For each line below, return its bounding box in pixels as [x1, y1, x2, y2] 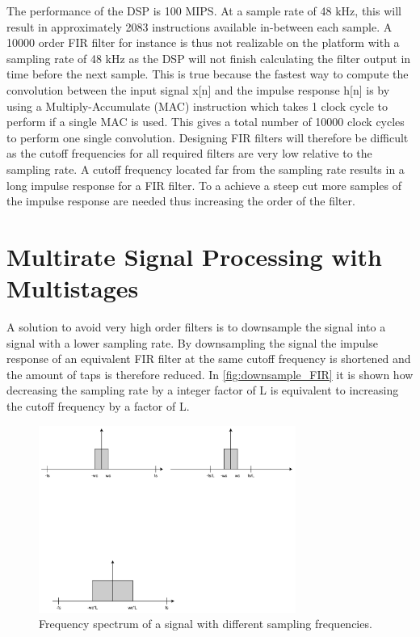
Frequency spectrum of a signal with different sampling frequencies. [39, 615, 372, 632]
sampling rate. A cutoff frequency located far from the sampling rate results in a [6, 160, 405, 177]
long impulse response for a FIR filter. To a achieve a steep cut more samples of [6, 176, 401, 193]
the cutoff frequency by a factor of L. [6, 398, 190, 414]
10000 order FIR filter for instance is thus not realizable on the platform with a [6, 34, 400, 51]
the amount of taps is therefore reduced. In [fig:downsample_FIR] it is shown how [6, 365, 414, 382]
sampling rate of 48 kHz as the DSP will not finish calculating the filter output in [6, 49, 411, 66]
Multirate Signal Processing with [6, 239, 382, 272]
